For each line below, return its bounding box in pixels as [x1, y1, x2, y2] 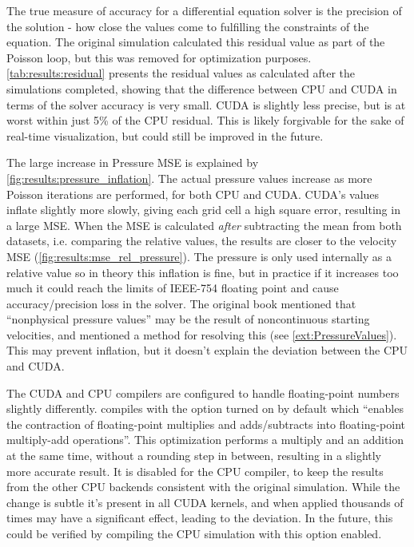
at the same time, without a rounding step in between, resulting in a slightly [6, 447, 381, 464]
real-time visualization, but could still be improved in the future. [6, 127, 324, 144]
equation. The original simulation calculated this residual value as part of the [6, 34, 385, 50]
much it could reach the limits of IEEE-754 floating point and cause [6, 279, 339, 296]
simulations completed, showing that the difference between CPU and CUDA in [6, 80, 397, 97]
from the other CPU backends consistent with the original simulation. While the [6, 478, 400, 495]
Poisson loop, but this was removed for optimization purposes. [6, 49, 312, 65]
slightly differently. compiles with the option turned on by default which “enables [6, 400, 404, 417]
